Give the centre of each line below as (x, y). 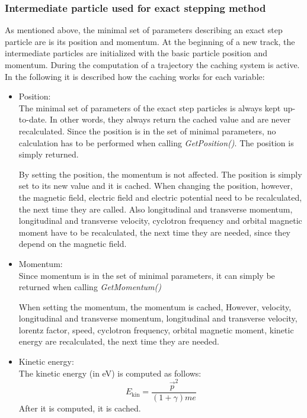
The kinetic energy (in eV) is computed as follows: (110, 373)
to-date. (33, 119)
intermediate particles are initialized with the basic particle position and (136, 53)
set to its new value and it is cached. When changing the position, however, (156, 186)
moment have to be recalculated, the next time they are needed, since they (155, 232)
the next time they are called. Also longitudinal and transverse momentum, (156, 209)
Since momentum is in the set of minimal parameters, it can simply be (147, 275)
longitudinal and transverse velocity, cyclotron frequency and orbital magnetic (160, 221)
